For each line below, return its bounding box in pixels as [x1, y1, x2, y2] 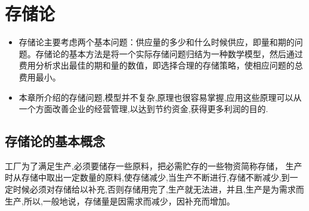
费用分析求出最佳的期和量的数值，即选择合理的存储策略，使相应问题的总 [18, 59, 303, 72]
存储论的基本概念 [5, 132, 105, 150]
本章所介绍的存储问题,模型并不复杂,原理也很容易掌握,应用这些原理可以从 [18, 91, 302, 103]
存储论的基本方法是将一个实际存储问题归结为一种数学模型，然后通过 [35, 47, 303, 60]
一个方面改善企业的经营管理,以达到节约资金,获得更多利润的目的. [18, 103, 268, 115]
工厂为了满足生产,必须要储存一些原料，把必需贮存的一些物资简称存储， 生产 [5, 159, 302, 172]
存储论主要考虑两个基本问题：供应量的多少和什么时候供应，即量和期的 [18, 36, 295, 48]
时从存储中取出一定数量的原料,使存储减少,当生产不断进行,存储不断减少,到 [5, 171, 290, 184]
